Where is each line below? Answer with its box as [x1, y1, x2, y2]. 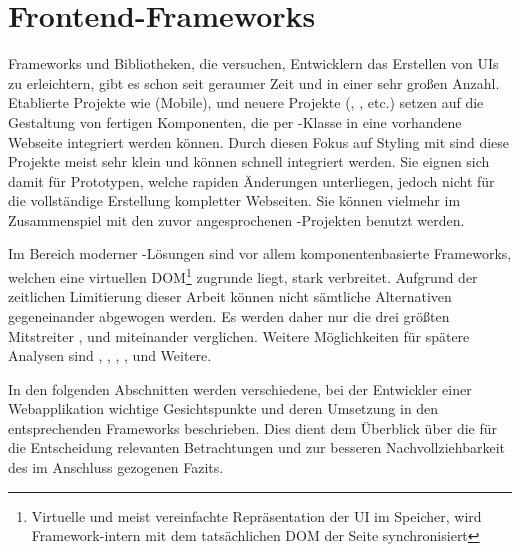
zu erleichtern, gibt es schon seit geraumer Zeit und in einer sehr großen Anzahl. [8, 72, 500, 93]
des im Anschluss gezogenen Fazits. [8, 457, 224, 478]
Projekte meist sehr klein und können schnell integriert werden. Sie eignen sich [8, 151, 490, 172]
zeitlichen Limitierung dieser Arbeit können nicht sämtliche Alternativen [8, 286, 452, 307]
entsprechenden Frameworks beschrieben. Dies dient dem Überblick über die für [8, 417, 498, 438]
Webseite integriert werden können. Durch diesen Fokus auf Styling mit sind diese [8, 131, 510, 152]
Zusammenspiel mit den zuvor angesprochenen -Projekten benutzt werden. [8, 209, 465, 230]
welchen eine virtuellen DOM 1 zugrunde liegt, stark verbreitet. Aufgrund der [8, 264, 478, 287]
